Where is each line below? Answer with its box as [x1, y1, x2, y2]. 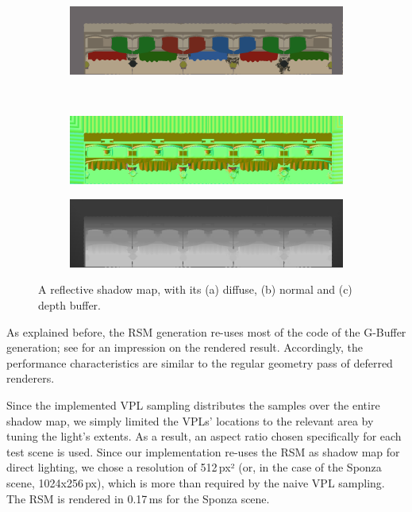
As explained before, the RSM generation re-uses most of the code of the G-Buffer [6, 323, 406, 340]
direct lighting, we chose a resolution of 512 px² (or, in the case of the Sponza [6, 459, 382, 475]
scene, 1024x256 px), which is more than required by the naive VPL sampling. [6, 474, 385, 491]
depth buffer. [38, 296, 102, 313]
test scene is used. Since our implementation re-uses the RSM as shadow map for [6, 443, 400, 460]
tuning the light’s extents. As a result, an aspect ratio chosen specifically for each [6, 428, 402, 445]
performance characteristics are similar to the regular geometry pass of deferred [6, 354, 393, 371]
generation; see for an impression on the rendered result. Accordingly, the [6, 339, 363, 356]
